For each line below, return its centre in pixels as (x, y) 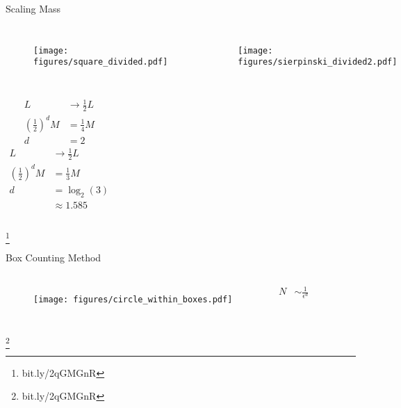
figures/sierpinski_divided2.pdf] (318, 62)
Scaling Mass (33, 8)
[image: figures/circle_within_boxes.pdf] (133, 299)
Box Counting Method (54, 257)
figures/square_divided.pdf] (101, 62)
